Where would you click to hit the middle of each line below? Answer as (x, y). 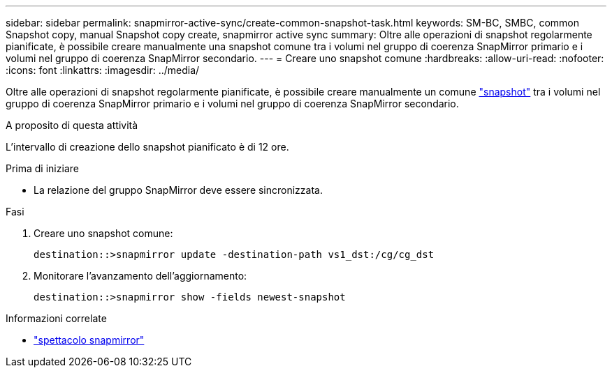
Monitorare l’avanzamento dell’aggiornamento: (140, 276)
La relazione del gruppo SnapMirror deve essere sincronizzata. (178, 190)
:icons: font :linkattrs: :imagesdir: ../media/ (103, 70)
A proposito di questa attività (72, 125)
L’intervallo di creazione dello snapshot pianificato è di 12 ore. (147, 147)
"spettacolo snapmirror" (89, 340)
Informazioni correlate (56, 318)
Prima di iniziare (42, 168)
